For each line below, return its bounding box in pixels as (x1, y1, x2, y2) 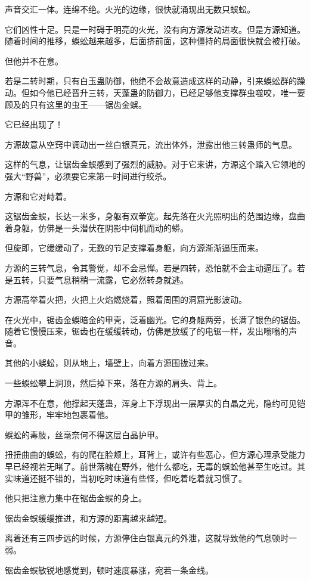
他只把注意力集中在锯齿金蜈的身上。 (5, 492, 147, 504)
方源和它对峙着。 (5, 190, 72, 202)
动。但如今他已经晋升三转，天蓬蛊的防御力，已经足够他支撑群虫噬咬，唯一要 (5, 86, 305, 98)
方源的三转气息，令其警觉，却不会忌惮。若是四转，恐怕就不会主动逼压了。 (5, 261, 297, 274)
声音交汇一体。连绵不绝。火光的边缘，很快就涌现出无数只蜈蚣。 (5, 3, 255, 15)
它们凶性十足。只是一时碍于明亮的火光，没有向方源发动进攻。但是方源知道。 (5, 23, 305, 35)
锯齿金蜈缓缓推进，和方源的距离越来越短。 (5, 511, 172, 524)
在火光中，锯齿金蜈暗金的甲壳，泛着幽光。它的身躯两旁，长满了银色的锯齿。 (5, 313, 305, 325)
